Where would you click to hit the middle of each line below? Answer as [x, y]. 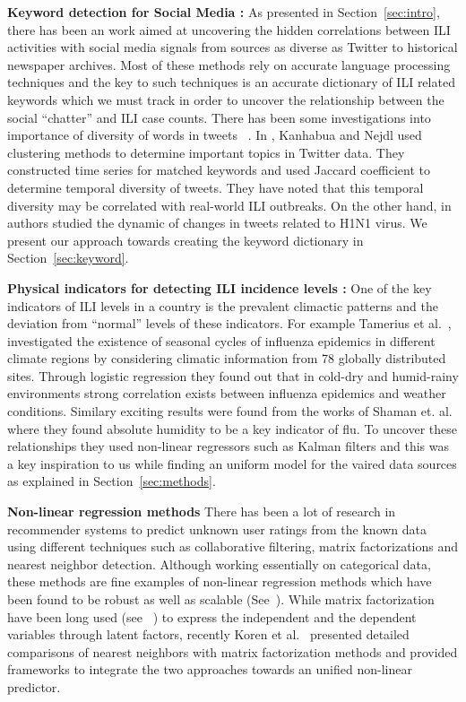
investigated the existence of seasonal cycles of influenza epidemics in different [221, 340]
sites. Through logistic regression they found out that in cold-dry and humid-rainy [233, 375]
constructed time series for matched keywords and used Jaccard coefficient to [219, 170]
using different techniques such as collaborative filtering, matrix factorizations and [233, 546]
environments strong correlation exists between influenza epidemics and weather [227, 393]
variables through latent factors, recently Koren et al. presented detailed [208, 634]
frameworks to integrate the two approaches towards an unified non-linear [210, 669]
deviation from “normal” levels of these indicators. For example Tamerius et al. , [229, 323]
